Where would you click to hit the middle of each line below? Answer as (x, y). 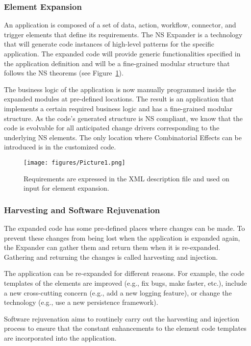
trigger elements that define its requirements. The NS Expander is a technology (123, 34)
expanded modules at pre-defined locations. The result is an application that (119, 99)
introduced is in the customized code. (60, 147)
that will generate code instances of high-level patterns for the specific (109, 44)
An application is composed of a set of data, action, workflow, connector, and (120, 25)
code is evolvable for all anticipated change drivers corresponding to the (112, 128)
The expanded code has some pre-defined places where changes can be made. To (125, 228)
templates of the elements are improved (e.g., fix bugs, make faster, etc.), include (125, 283)
